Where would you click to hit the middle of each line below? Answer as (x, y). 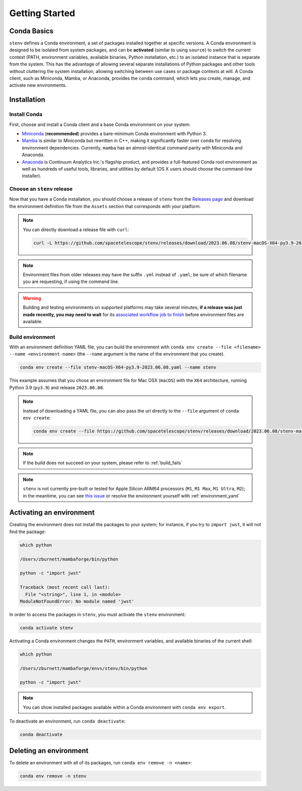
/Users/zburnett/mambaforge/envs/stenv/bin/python (84, 668)
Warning (32, 298)
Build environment (32, 337)
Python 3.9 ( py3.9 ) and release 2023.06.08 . (57, 387)
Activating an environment (52, 513)
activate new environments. (38, 85)
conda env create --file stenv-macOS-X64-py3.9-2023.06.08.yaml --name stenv (118, 367)
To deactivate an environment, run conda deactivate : (67, 721)
